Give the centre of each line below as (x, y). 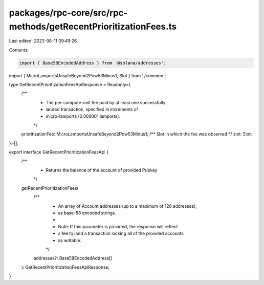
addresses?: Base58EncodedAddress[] (73, 258)
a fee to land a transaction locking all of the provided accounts (121, 233)
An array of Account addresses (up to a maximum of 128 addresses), (127, 206)
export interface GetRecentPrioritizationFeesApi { (59, 152)
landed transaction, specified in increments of (92, 110)
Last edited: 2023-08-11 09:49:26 (43, 41)
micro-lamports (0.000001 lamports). (83, 116)
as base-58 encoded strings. (87, 213)
